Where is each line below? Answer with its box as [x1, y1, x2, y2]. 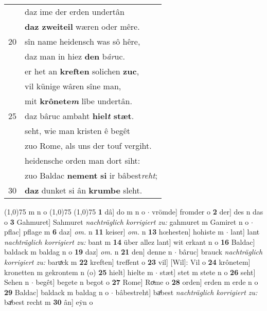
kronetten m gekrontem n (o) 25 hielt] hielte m [4, 266, 153, 277]
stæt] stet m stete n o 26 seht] [159, 266, 256, 277]
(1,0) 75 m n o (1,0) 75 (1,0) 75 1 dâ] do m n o [4, 206, 146, 217]
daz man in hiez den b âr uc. [25, 50, 125, 62]
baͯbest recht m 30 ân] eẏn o [4, 297, 93, 307]
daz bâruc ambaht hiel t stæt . [25, 110, 134, 122]
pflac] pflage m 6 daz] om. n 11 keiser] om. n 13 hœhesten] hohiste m [4, 226, 224, 237]
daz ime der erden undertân [25, 6, 124, 17]
